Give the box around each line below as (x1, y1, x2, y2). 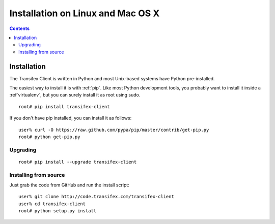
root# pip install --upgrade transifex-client (18, 159, 137, 165)
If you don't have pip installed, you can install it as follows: (9, 115, 132, 121)
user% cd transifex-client (18, 201, 86, 207)
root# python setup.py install (18, 208, 97, 214)
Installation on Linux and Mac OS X (9, 8, 160, 19)
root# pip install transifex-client (18, 104, 110, 109)
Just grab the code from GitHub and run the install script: (9, 182, 129, 188)
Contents (9, 25, 30, 31)
